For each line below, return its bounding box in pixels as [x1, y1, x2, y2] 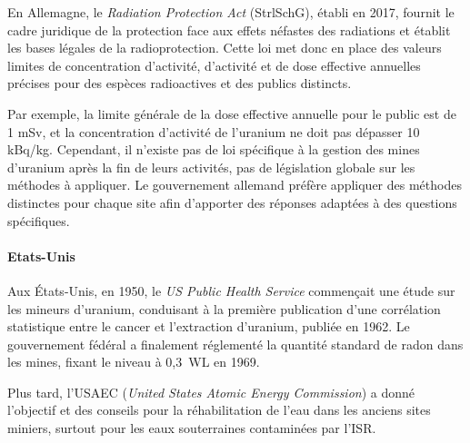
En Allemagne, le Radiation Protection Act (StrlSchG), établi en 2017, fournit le [7, 3, 455, 21]
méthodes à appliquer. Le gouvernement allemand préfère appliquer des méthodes [7, 175, 462, 194]
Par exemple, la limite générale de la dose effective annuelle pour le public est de [7, 103, 456, 123]
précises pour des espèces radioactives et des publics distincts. [7, 74, 352, 93]
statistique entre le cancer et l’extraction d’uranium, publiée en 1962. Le [7, 317, 410, 336]
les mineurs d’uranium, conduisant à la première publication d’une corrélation [7, 299, 441, 318]
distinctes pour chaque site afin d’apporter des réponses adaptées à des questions [7, 192, 457, 212]
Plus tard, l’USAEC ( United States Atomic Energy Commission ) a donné [7, 382, 415, 401]
